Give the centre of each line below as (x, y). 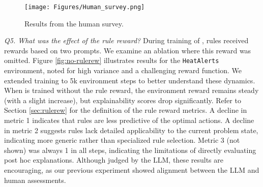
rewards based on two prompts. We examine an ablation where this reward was (128, 50)
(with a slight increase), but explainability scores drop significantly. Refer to (123, 100)
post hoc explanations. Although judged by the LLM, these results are (114, 160)
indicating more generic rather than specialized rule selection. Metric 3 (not (122, 140)
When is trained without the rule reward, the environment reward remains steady (131, 90)
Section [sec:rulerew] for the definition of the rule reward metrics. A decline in (126, 110)
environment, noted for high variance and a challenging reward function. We (123, 70)
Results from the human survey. (74, 23)
